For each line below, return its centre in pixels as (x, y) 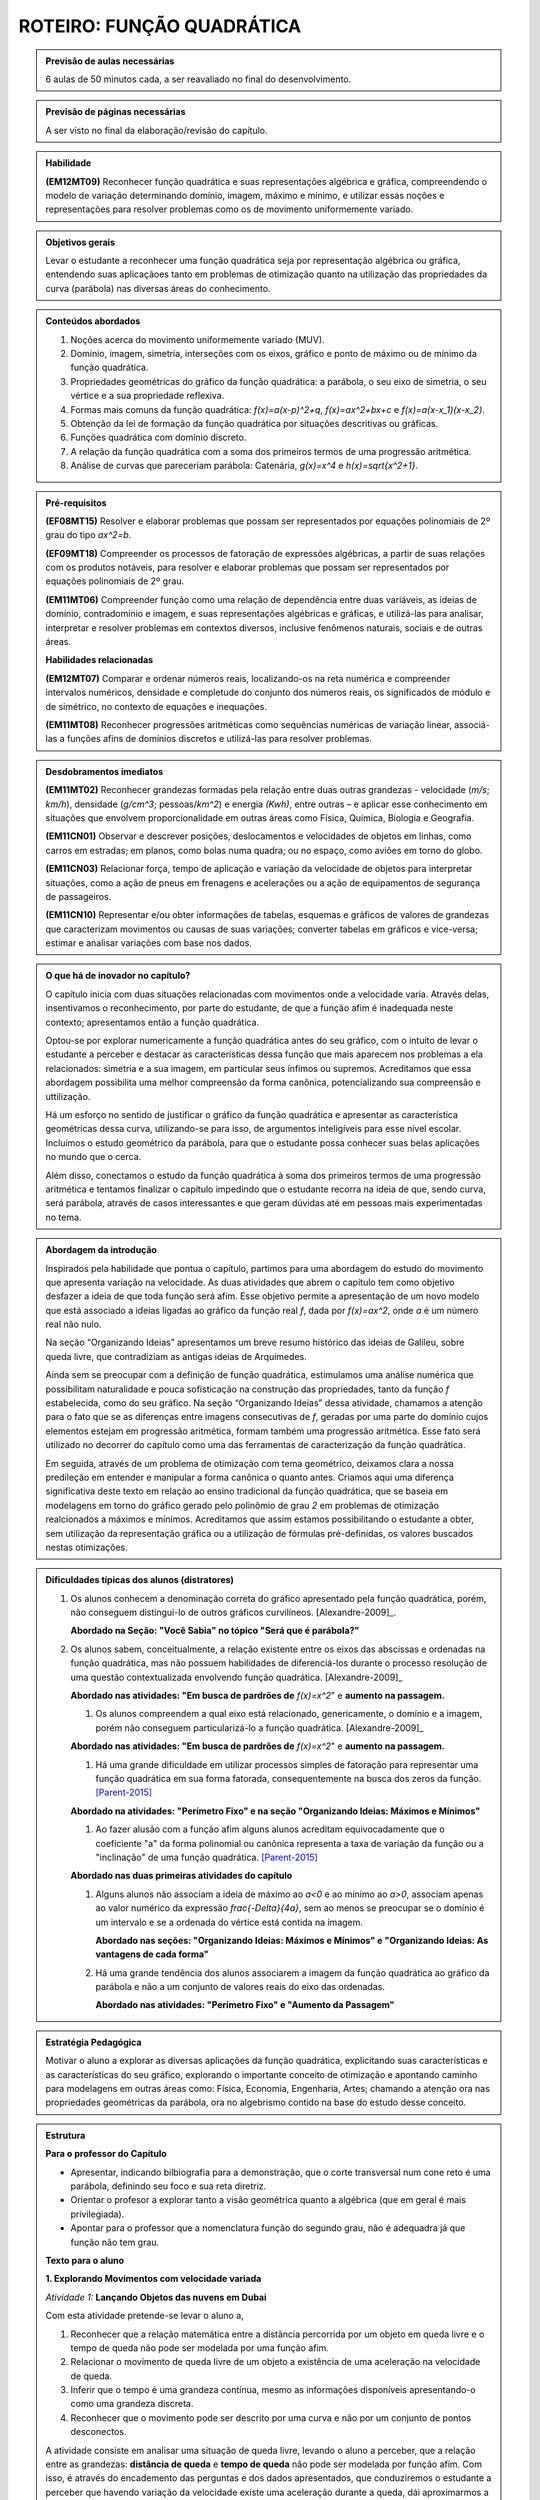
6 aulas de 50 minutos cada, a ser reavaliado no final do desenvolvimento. (198, 79)
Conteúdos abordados (93, 321)
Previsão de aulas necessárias (110, 61)
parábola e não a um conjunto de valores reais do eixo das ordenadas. (240, 1987)
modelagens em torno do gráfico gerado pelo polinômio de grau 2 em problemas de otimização (242, 1505)
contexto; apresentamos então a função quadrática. (152, 1022)
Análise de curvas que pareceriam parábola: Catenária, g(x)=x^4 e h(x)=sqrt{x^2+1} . (244, 466)
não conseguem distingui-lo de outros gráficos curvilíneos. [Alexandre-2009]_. (233, 1612)
